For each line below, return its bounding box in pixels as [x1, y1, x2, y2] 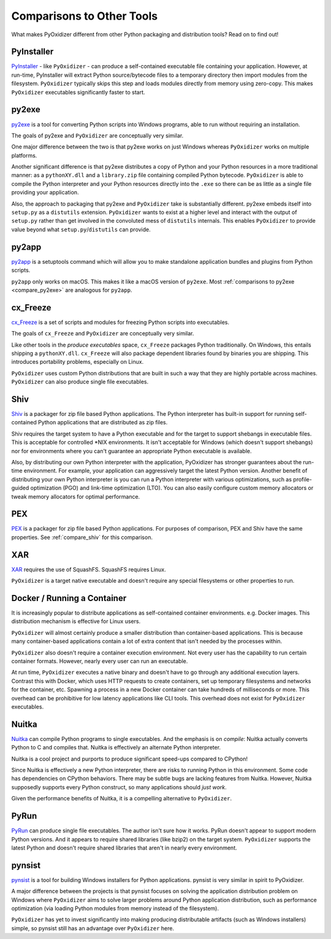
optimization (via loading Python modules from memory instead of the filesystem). [11, 905, 219, 912]
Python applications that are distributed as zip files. [37, 419, 168, 426]
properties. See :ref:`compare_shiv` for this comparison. [11, 534, 153, 541]
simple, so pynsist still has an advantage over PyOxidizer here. [11, 924, 175, 932]
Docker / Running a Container [11, 592, 127, 604]
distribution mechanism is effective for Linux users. [11, 618, 141, 625]
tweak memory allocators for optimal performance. [11, 492, 140, 500]
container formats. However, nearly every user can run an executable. [11, 657, 188, 665]
